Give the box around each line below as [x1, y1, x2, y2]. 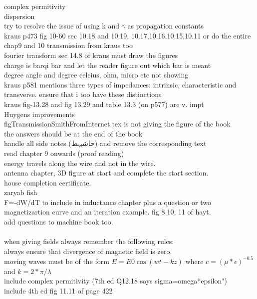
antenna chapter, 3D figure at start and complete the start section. [4, 167, 209, 178]
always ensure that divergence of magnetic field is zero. [4, 245, 172, 256]
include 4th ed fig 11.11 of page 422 [4, 285, 113, 295]
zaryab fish [4, 187, 37, 197]
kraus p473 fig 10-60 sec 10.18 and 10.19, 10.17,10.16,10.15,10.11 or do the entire [4, 30, 251, 40]
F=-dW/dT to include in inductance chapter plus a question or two [4, 196, 212, 207]
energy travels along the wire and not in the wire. [4, 157, 156, 168]
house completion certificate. [4, 177, 91, 187]
